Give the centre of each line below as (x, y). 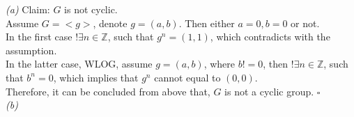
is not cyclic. (91, 9)
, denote (110, 23)
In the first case (39, 37)
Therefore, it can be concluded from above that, (108, 91)
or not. (305, 23)
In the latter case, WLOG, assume (79, 64)
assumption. (31, 50)
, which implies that (96, 77)
